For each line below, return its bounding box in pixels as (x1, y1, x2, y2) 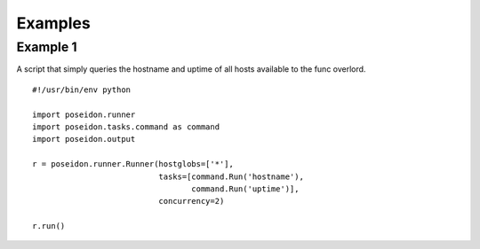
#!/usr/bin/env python (32, 84, 132, 95)
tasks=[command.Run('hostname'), (158, 171, 304, 182)
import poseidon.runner (32, 109, 136, 120)
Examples (16, 13, 91, 33)
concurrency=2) (158, 196, 225, 206)
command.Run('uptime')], (191, 183, 300, 194)
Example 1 (16, 39, 77, 55)
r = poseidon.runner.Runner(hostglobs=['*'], (32, 160, 235, 169)
